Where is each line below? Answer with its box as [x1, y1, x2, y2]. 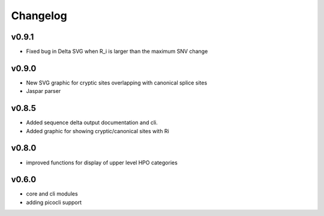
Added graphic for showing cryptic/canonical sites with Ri [26, 127, 169, 134]
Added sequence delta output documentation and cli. [26, 119, 158, 126]
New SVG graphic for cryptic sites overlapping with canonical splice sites [26, 79, 208, 86]
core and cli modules [26, 190, 78, 197]
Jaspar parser [26, 88, 61, 95]
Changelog [11, 9, 67, 22]
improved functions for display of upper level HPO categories [26, 159, 178, 166]
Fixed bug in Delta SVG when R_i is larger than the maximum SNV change [26, 48, 208, 55]
